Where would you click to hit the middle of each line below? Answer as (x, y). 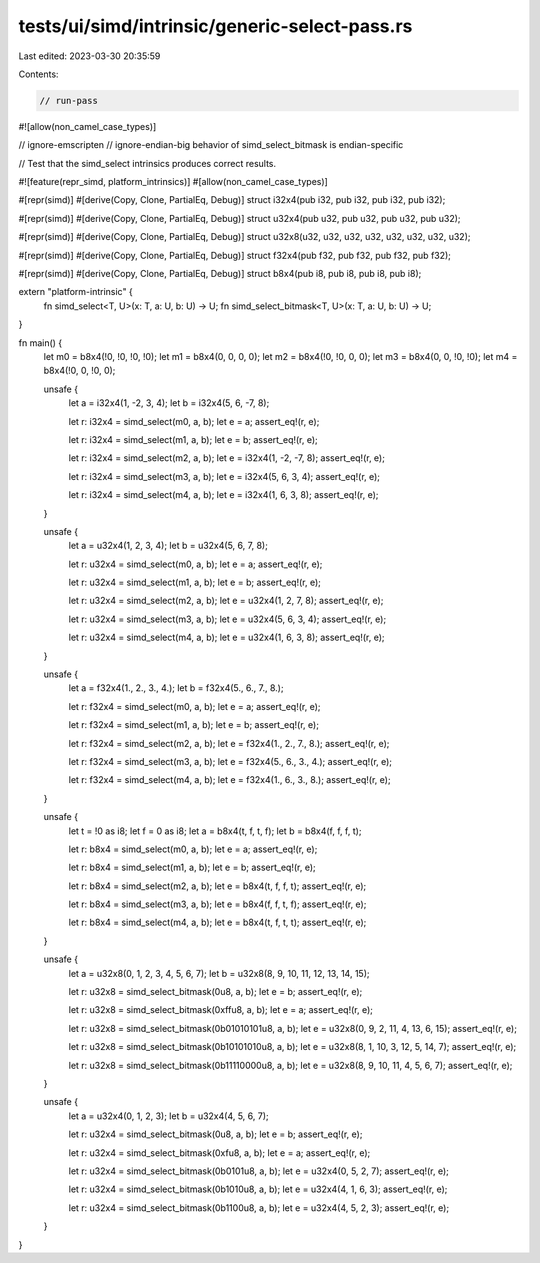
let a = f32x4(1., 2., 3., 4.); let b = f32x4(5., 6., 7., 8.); (176, 688)
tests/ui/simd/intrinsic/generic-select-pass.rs (215, 26)
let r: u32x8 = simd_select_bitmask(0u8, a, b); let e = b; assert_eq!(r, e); (215, 992)
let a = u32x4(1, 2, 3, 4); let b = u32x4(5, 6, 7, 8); (168, 546)
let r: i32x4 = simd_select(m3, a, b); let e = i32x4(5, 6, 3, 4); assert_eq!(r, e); (224, 476)
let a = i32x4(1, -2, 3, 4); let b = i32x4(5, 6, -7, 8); (169, 403)
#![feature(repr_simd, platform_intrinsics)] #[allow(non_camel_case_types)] (173, 182)
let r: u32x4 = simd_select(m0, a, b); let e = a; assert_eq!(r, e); (195, 564)
